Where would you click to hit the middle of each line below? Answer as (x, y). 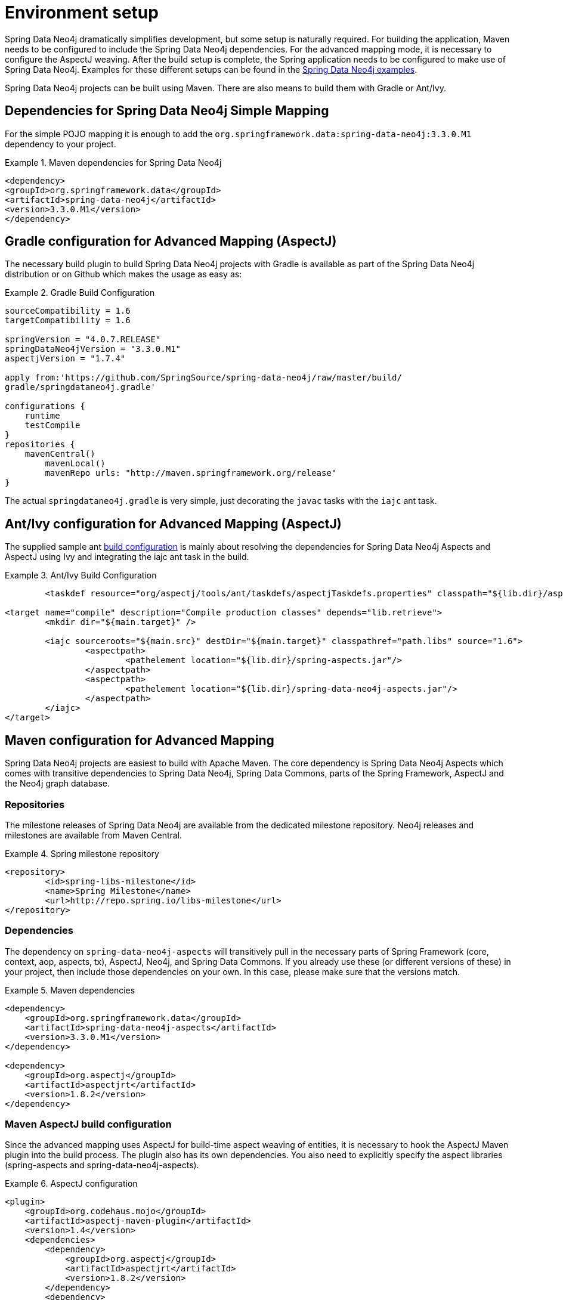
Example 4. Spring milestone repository (82, 853)
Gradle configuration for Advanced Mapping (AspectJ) (171, 242)
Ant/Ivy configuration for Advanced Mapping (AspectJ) (173, 524)
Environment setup (82, 13)
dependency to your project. (61, 144)
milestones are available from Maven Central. (94, 835)
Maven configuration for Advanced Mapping (140, 740)
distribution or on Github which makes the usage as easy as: (123, 274)
